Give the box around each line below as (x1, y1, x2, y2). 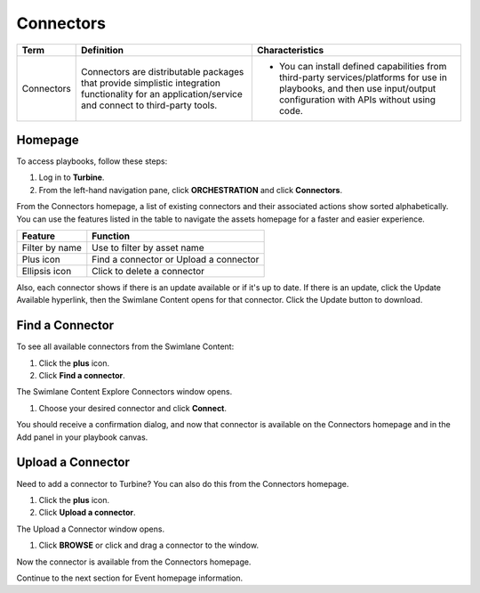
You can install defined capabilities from (278, 60, 447, 72)
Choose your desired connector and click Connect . (38, 402, 227, 413)
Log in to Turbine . (38, 172, 105, 183)
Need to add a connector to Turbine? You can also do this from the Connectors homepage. (16, 478, 349, 489)
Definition (81, 44, 124, 56)
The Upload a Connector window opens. (16, 524, 164, 534)
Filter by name (21, 241, 82, 254)
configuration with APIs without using (278, 93, 436, 106)
